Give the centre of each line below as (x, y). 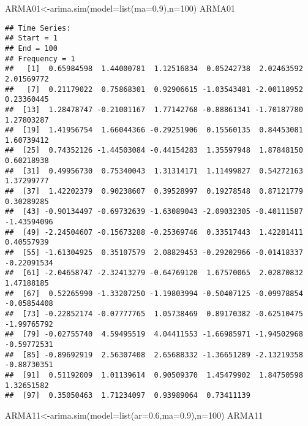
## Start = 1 (31, 38)
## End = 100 (31, 48)
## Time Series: (38, 28)
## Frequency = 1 (40, 59)
